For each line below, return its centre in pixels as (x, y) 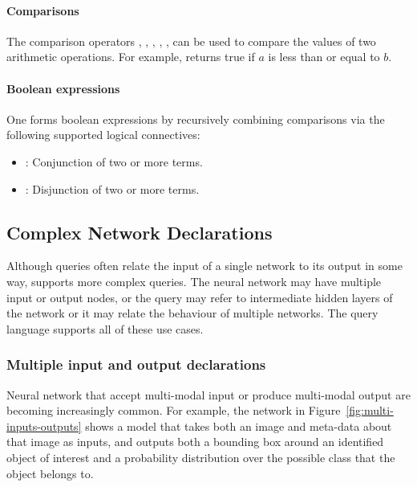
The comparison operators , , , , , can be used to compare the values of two (191, 41)
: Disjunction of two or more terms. (112, 188)
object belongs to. (50, 473)
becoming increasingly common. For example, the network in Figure (174, 410)
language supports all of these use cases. (105, 328)
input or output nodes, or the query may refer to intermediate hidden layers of (200, 297)
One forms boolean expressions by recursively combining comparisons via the (196, 119)
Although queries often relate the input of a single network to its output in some (204, 266)
